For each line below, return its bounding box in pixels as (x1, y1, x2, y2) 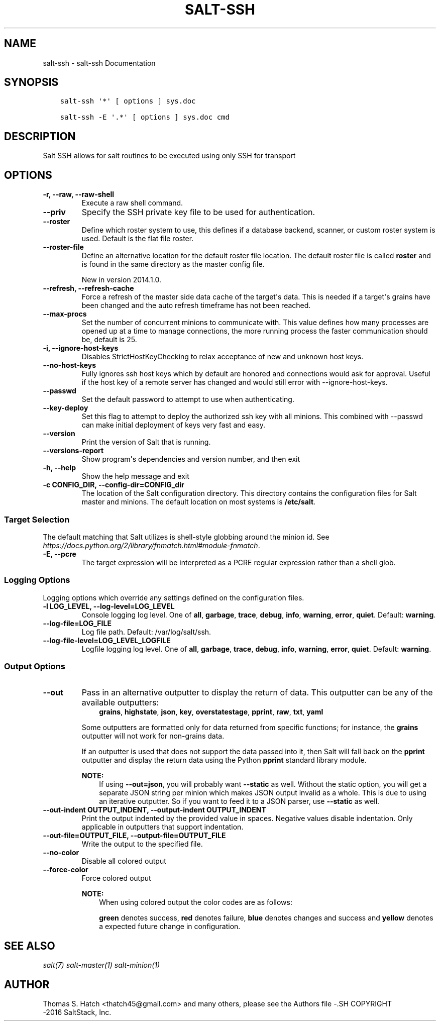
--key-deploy (43, 403, 88, 413)
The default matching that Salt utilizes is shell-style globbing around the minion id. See (43, 532, 329, 541)
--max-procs (43, 310, 87, 319)
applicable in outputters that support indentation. (81, 823, 244, 832)
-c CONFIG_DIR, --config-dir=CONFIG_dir (43, 480, 184, 489)
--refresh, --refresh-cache (43, 284, 134, 293)
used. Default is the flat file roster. (81, 234, 194, 243)
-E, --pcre (43, 549, 76, 558)
